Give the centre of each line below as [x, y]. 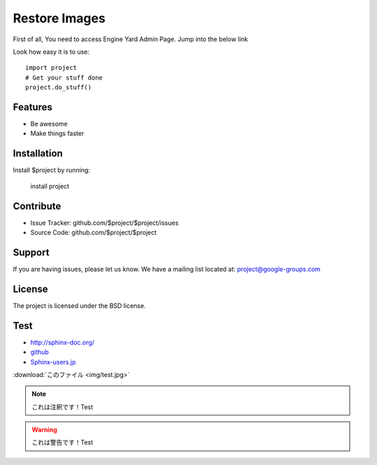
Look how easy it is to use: [51, 52]
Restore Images [59, 18]
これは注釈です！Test [62, 407]
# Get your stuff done [64, 77]
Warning [44, 430]
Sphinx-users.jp [53, 362]
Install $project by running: [52, 170]
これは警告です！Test [62, 443]
